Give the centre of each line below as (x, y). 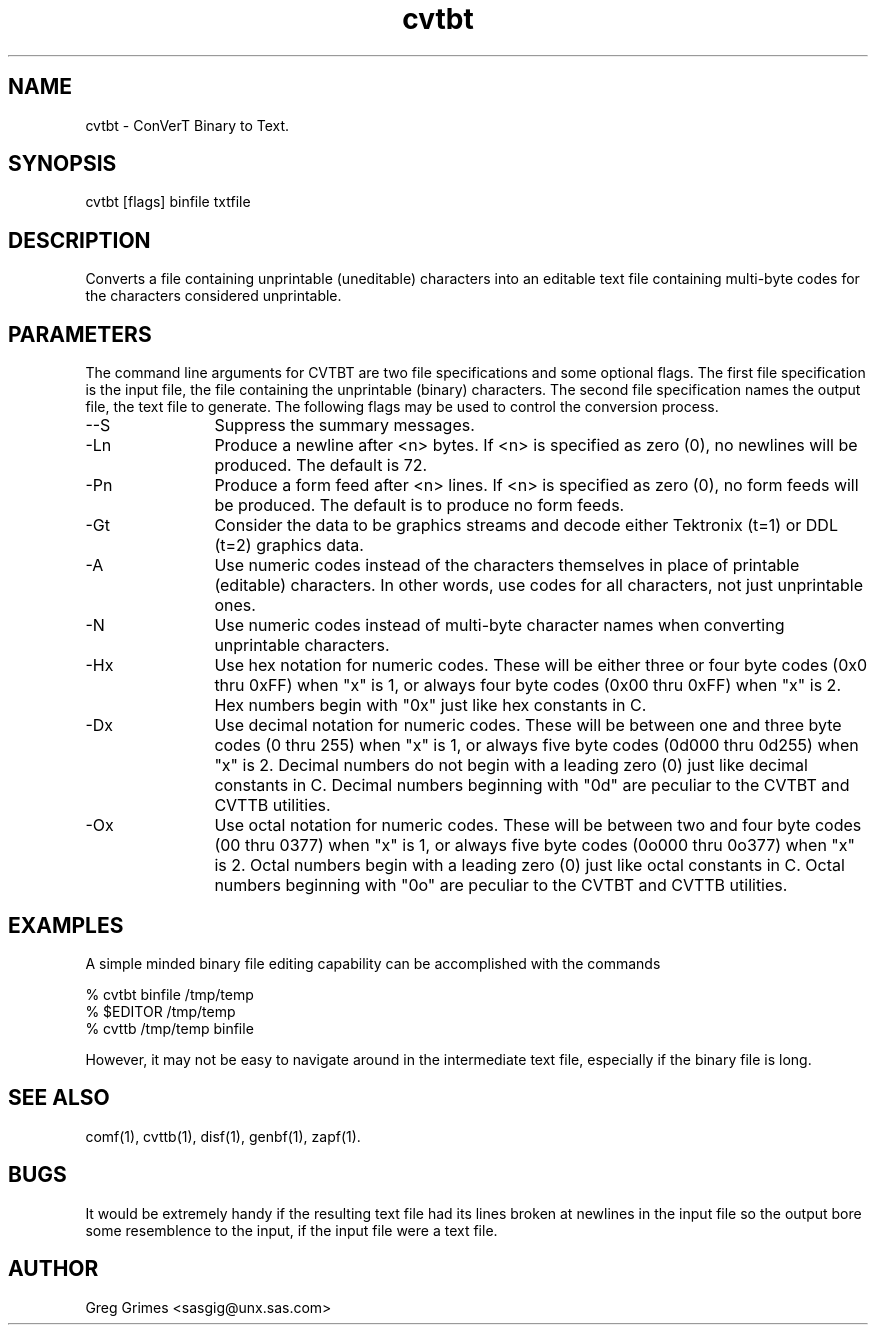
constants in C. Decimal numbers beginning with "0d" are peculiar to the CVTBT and (532, 785)
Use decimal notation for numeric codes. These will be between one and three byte (528, 725)
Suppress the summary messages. (344, 425)
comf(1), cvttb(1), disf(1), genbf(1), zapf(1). (223, 1136)
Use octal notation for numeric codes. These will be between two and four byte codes (538, 825)
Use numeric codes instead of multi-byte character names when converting (499, 625)
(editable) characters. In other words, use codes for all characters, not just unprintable (538, 585)
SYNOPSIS (62, 164)
